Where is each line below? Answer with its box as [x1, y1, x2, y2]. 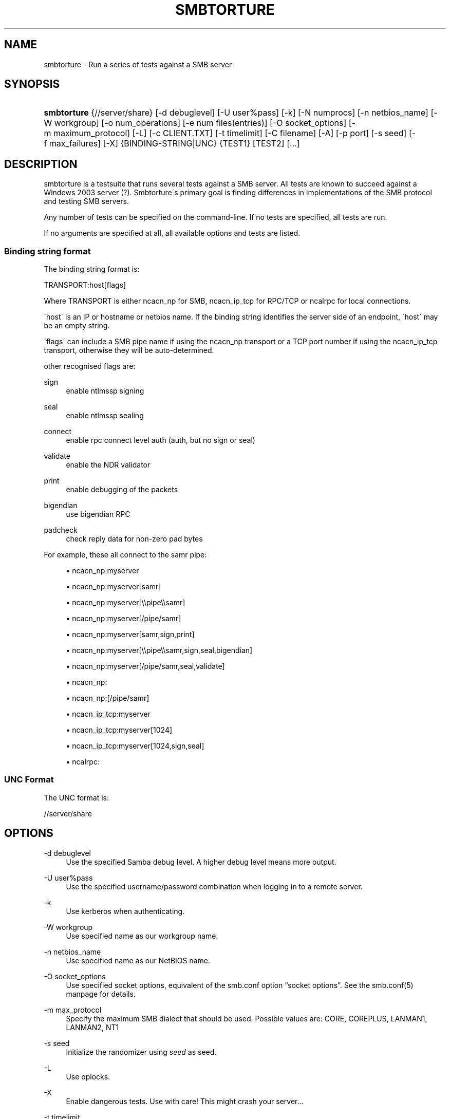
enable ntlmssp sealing [66, 411, 144, 420]
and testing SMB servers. [44, 197, 129, 206]
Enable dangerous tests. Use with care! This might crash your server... [66, 1096, 304, 1106]
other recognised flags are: [44, 362, 136, 371]
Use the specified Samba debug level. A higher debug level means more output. [66, 857, 336, 866]
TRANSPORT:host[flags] [44, 281, 126, 290]
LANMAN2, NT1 [66, 1022, 119, 1032]
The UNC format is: [44, 793, 109, 802]
